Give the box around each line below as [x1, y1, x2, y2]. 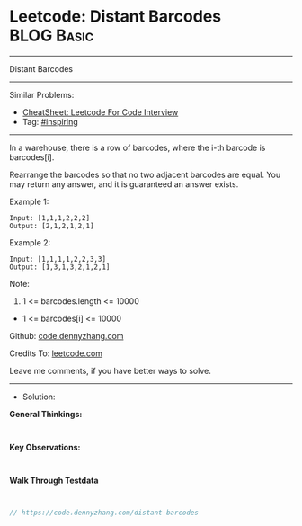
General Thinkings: [9, 408, 83, 419]
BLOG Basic [9, 25, 94, 46]
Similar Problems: [9, 89, 75, 100]
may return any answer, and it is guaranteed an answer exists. [9, 178, 239, 190]
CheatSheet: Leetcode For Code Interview [22, 106, 179, 118]
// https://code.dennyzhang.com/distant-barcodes [9, 508, 200, 517]
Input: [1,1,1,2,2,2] [9, 213, 91, 222]
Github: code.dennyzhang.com [9, 330, 124, 341]
